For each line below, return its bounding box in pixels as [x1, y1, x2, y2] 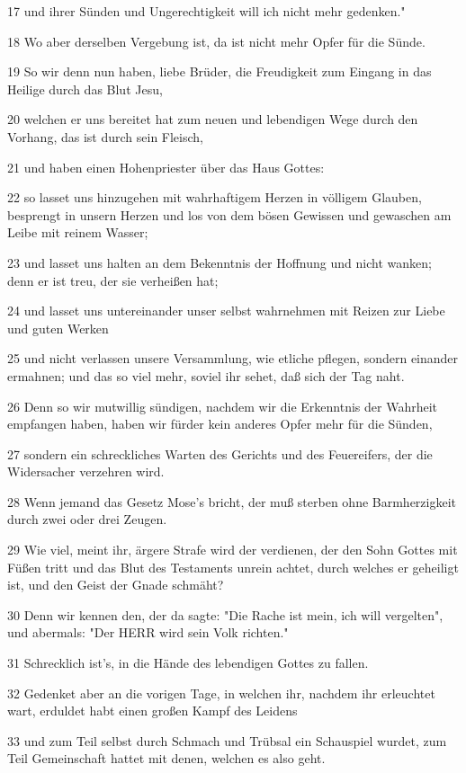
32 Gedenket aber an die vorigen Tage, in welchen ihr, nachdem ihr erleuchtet [7, 683, 435, 702]
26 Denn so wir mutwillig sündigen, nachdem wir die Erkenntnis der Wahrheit [7, 396, 438, 415]
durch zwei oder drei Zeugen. [7, 510, 167, 529]
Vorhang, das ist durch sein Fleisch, [7, 127, 203, 146]
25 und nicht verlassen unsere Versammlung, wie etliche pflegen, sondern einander [7, 349, 459, 368]
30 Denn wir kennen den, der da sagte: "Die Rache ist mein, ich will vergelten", [7, 605, 444, 624]
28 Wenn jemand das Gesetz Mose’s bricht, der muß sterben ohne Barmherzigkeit [7, 492, 456, 511]
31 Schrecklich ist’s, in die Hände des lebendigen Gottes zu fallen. [7, 653, 369, 672]
